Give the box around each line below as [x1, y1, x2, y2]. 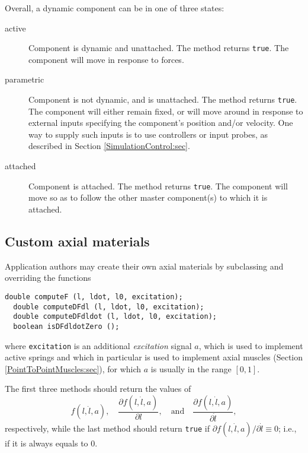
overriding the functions [5, 271, 91, 284]
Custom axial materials [5, 232, 150, 250]
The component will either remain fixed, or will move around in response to [28, 104, 303, 117]
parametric [5, 73, 44, 85]
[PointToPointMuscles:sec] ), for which [5, 362, 142, 375]
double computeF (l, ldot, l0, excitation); [5, 292, 183, 301]
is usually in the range [150, 362, 232, 375]
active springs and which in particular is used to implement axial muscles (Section [5, 351, 303, 363]
